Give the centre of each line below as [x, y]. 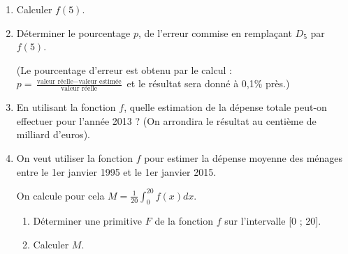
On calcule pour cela [60, 195]
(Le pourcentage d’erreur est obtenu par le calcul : [124, 69]
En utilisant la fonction [66, 107]
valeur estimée [100, 81]
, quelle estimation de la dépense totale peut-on [225, 107]
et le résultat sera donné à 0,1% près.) [208, 83]
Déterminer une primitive [88, 221]
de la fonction [184, 221]
